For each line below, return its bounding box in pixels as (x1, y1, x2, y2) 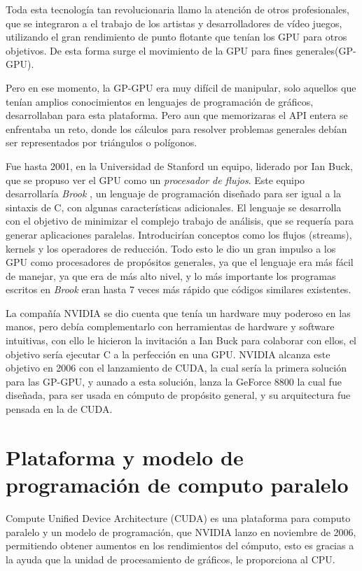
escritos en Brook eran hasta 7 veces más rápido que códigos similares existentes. (6, 282, 351, 297)
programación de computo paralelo (6, 470, 349, 498)
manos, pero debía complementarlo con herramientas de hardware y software (6, 319, 335, 334)
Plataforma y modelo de (6, 442, 244, 471)
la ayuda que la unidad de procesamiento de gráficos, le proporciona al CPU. (6, 551, 335, 566)
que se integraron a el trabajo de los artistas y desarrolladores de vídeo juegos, (6, 15, 342, 30)
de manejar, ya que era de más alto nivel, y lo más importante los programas (6, 268, 336, 283)
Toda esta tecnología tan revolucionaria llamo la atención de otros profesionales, (6, 2, 349, 16)
